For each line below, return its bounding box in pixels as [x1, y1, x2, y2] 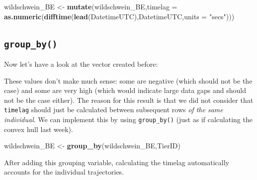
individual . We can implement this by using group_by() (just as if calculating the [4, 114, 253, 124]
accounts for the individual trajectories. [4, 167, 124, 177]
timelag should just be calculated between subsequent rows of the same [4, 104, 223, 115]
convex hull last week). [4, 124, 73, 134]
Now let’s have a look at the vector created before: [4, 58, 158, 69]
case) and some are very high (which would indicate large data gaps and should [4, 85, 246, 95]
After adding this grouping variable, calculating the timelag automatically [4, 157, 229, 167]
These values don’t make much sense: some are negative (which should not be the [4, 75, 253, 86]
